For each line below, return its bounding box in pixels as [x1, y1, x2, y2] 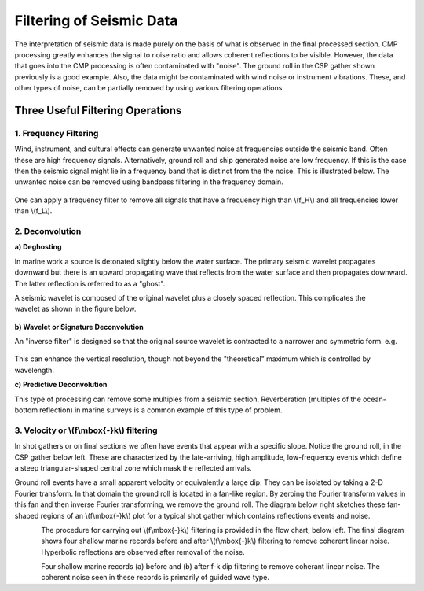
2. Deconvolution [14, 225, 82, 236]
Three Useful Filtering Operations [14, 103, 182, 117]
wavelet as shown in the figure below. [14, 304, 137, 314]
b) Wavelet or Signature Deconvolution [14, 322, 144, 331]
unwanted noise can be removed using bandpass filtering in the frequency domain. [14, 177, 283, 187]
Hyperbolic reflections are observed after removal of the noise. [41, 547, 245, 556]
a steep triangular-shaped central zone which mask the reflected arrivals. [14, 463, 252, 472]
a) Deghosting [14, 242, 62, 252]
